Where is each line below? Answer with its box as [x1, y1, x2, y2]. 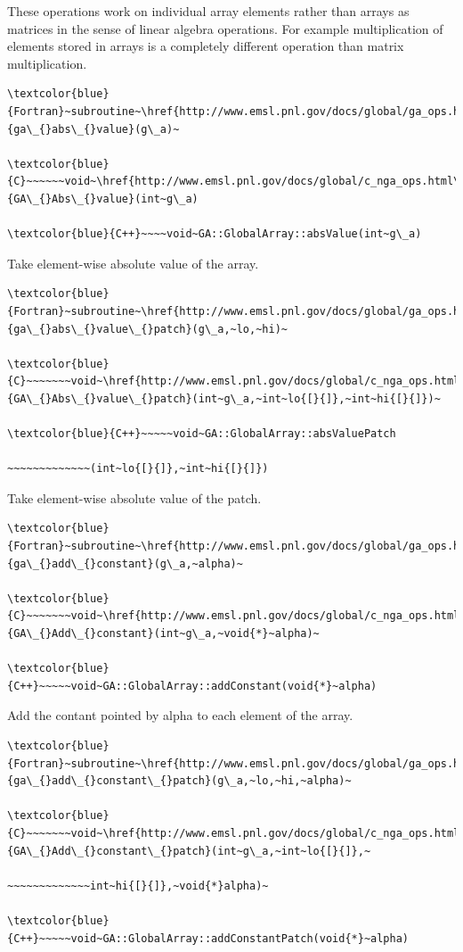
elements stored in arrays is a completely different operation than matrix [7, 37, 404, 55]
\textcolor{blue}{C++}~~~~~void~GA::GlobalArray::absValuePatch [7, 427, 396, 441]
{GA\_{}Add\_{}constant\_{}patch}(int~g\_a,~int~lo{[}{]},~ [7, 844, 371, 857]
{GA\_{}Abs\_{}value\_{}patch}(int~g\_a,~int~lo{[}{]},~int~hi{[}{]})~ [7, 392, 441, 405]
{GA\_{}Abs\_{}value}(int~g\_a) [7, 192, 199, 205]
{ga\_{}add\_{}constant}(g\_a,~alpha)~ [7, 557, 243, 570]
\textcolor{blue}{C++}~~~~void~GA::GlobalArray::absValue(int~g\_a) [7, 228, 422, 241]
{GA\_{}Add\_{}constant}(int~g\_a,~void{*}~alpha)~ [7, 627, 320, 640]
